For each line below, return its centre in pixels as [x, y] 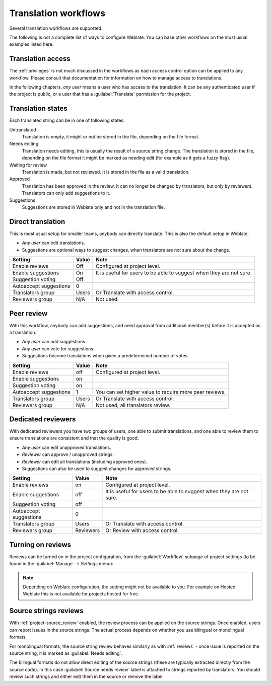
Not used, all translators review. [133, 405]
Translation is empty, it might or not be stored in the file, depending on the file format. [111, 137]
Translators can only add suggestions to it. [66, 193]
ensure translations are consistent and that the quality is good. [74, 438]
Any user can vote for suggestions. [58, 349]
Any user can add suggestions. [54, 342]
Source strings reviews [46, 611]
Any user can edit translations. [54, 243]
